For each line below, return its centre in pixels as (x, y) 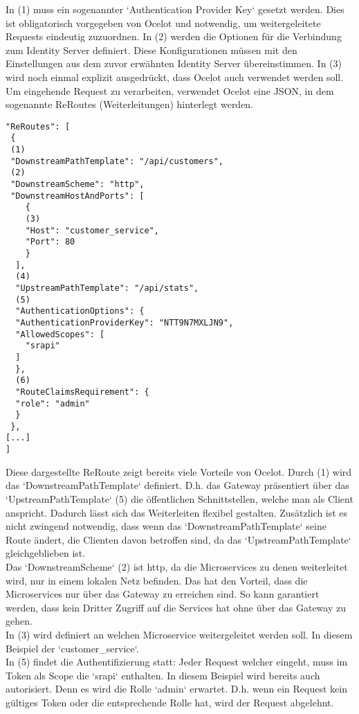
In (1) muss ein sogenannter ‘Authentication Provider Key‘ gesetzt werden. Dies (175, 9)
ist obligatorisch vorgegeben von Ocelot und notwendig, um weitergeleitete (163, 23)
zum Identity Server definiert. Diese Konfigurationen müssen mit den (151, 50)
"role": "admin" (53, 403)
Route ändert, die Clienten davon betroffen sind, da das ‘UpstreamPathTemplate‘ (178, 539)
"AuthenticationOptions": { (80, 311)
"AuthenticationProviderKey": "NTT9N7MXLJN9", (125, 322)
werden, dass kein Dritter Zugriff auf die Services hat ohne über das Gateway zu (176, 607)
